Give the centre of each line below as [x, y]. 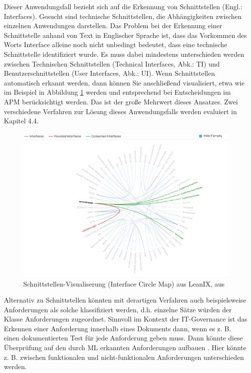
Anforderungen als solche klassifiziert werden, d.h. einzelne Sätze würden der [118, 309]
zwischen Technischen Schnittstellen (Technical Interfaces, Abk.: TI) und [112, 63]
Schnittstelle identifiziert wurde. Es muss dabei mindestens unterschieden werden [124, 54]
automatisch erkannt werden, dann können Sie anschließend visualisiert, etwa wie [124, 82]
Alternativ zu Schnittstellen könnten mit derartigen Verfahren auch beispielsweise [125, 300]
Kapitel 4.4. [21, 121]
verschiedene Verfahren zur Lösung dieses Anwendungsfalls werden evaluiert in [120, 111]
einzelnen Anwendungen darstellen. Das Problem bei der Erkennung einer [113, 25]
